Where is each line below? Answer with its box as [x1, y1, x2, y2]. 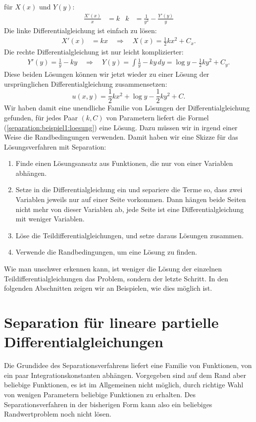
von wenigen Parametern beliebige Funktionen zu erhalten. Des [4, 389, 196, 399]
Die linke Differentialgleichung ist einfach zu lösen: [4, 25, 157, 36]
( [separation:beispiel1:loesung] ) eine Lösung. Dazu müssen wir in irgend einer [4, 122, 238, 132]
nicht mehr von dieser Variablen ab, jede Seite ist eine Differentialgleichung [15, 204, 244, 214]
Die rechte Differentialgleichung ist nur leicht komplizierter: [4, 47, 184, 57]
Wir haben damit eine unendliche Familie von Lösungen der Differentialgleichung [4, 103, 250, 113]
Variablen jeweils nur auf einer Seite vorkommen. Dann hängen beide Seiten [15, 194, 246, 205]
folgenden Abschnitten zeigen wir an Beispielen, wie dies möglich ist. [4, 283, 212, 293]
